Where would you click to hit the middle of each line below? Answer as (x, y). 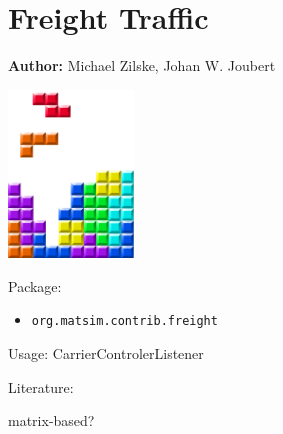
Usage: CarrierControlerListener (106, 353)
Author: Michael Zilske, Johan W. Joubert (142, 65)
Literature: (41, 386)
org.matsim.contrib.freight (124, 321)
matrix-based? (51, 420)
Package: (35, 285)
